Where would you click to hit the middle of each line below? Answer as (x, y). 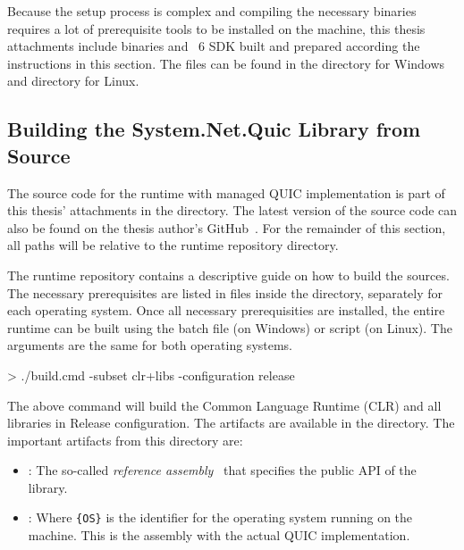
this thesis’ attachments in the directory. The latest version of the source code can (232, 210)
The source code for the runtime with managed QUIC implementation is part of (226, 192)
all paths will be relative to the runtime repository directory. (173, 245)
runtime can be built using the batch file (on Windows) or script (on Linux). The (230, 327)
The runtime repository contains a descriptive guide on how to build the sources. (228, 275)
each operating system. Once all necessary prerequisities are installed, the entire (226, 310)
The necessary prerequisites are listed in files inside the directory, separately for (225, 292)
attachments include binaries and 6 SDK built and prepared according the (214, 46)
